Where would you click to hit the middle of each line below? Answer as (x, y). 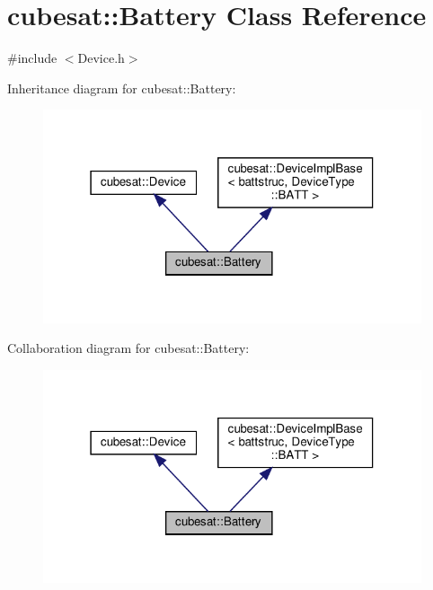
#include (32, 58)
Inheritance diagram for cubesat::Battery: (122, 88)
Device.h (101, 58)
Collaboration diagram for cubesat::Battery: (128, 348)
